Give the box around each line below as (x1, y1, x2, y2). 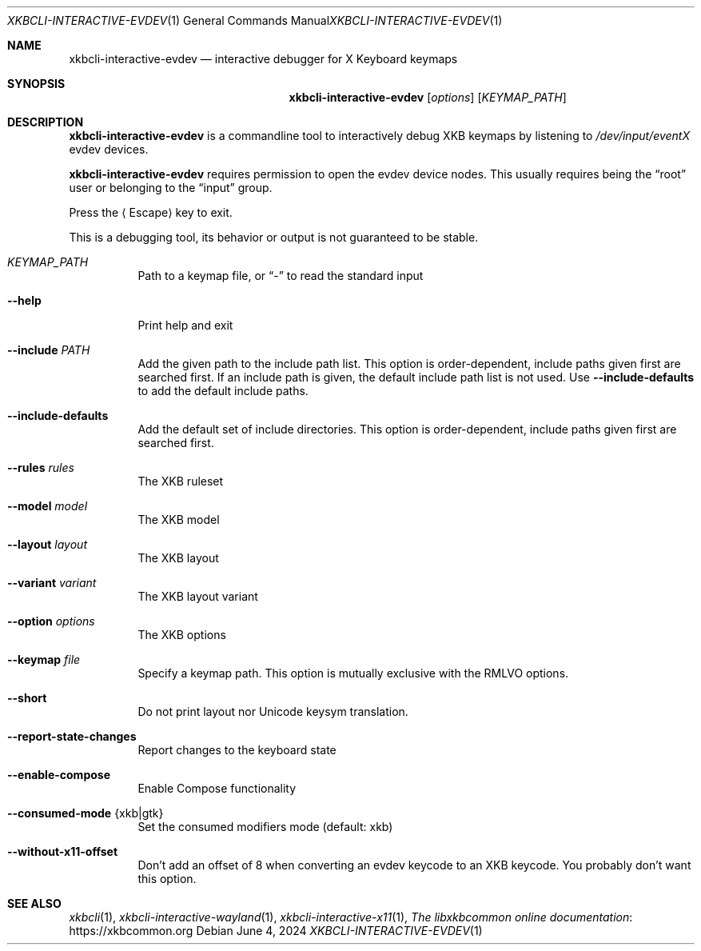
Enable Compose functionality (137, 781, 297, 795)
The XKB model (137, 513, 220, 526)
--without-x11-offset (7, 845, 118, 858)
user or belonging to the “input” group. (69, 181, 273, 194)
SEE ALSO (7, 897, 62, 910)
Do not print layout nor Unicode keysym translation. (137, 705, 408, 718)
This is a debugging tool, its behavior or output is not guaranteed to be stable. (69, 230, 479, 244)
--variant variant (7, 576, 97, 589)
